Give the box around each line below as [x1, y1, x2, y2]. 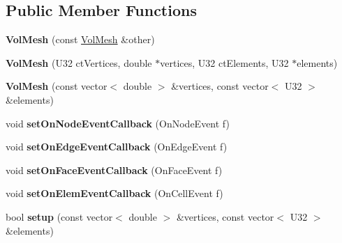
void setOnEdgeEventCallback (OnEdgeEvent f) [6, 139, 228, 154]
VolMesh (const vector [6, 79, 107, 93]
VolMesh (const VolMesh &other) [6, 32, 155, 47]
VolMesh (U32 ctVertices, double [6, 55, 152, 70]
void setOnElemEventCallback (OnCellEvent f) [6, 186, 223, 201]
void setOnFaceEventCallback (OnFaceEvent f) [6, 162, 223, 177]
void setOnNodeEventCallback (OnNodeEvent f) [6, 116, 230, 130]
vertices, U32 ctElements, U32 [160, 55, 289, 70]
